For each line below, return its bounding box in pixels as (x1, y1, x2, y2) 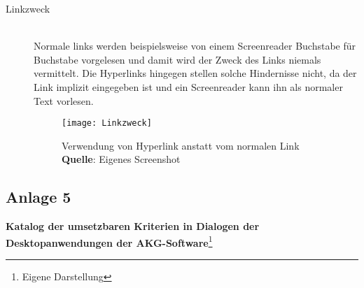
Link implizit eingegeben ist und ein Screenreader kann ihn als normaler (34, 79, 343, 94)
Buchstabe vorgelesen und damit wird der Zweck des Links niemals (34, 52, 321, 66)
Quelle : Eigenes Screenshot (62, 152, 181, 166)
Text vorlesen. (34, 93, 94, 108)
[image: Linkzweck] (62, 118, 152, 129)
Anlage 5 (6, 186, 71, 208)
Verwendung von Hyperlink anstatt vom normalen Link (62, 138, 300, 152)
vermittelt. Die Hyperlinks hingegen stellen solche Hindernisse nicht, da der (34, 66, 357, 80)
